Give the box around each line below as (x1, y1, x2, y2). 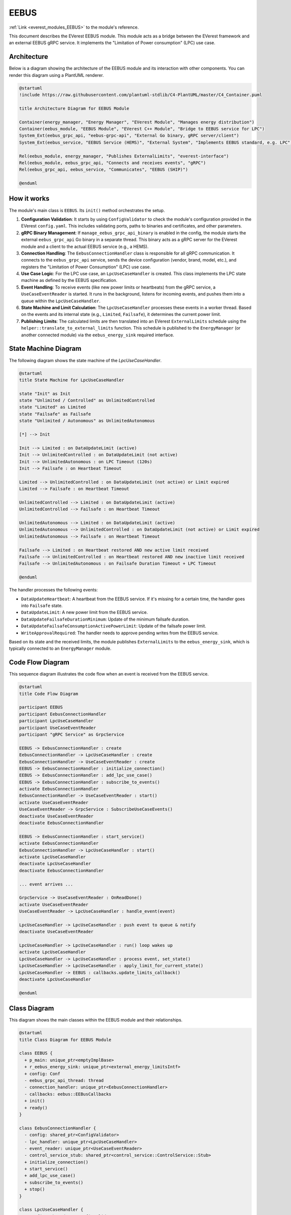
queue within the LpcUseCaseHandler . (21, 298, 100, 304)
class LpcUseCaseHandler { (19, 1207, 83, 1213)
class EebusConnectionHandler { (19, 1125, 97, 1131)
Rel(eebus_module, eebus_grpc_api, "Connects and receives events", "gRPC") (19, 160, 206, 165)
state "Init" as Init (19, 391, 71, 396)
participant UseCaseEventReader (19, 725, 97, 730)
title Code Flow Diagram (19, 691, 79, 696)
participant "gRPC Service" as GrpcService (19, 731, 125, 737)
